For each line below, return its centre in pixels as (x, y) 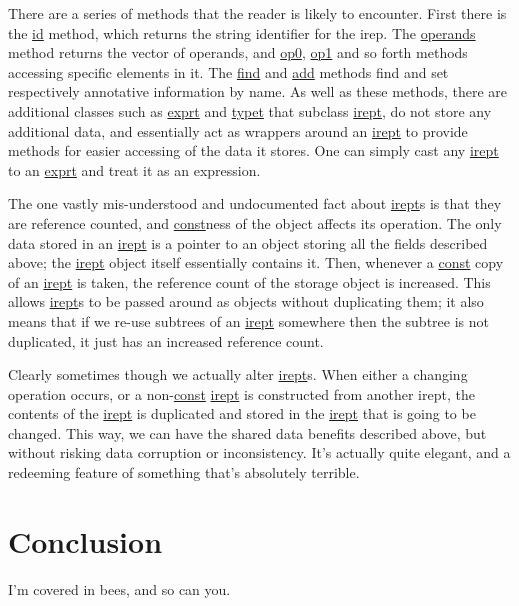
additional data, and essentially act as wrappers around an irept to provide (238, 130)
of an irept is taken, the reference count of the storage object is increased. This (249, 281)
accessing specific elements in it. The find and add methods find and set (228, 71)
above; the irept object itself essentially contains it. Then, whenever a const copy (256, 262)
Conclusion (85, 540)
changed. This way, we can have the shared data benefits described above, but (247, 432)
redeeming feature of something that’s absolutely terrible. (184, 472)
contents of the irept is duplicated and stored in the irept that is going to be (242, 413)
